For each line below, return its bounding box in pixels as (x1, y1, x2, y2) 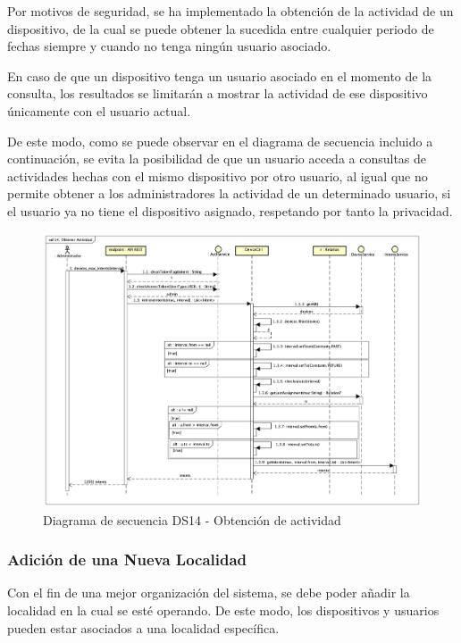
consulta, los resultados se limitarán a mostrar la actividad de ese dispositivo (7, 84, 428, 103)
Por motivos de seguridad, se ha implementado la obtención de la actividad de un (7, 2, 454, 20)
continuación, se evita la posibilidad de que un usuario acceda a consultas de (7, 149, 427, 168)
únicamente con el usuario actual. (7, 101, 191, 120)
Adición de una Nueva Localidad (7, 548, 247, 571)
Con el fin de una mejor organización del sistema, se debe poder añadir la (7, 583, 410, 602)
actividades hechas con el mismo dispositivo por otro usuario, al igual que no (7, 166, 428, 185)
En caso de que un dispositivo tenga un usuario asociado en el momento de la (7, 66, 432, 85)
